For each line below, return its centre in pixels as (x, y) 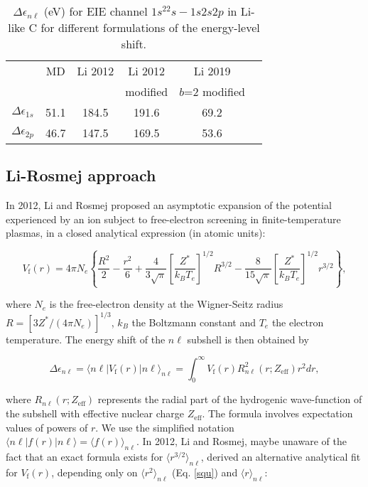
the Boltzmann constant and (194, 322)
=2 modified (215, 91)
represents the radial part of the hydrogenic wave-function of (230, 399)
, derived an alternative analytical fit (281, 457)
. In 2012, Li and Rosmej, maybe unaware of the (241, 441)
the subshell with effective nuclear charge (95, 413)
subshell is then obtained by (248, 339)
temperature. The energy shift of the (86, 339)
